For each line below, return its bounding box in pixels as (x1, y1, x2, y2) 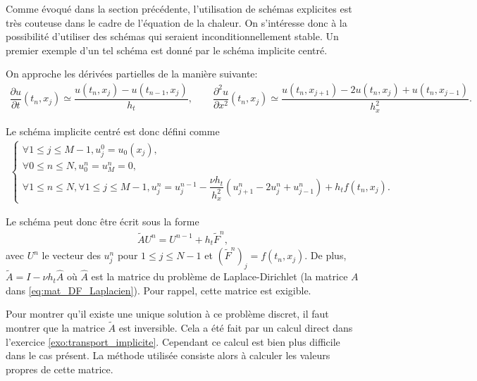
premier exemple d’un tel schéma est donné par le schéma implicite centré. (6, 42, 328, 57)
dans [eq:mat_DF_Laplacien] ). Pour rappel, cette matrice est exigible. (6, 282, 311, 297)
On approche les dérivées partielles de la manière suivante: (6, 66, 258, 81)
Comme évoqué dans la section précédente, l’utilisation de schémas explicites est (6, 1, 352, 15)
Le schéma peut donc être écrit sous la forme (6, 214, 199, 229)
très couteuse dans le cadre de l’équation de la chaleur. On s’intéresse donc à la (6, 15, 347, 30)
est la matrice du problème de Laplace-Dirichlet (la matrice (91, 269, 348, 284)
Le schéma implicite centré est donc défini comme (6, 123, 220, 138)
